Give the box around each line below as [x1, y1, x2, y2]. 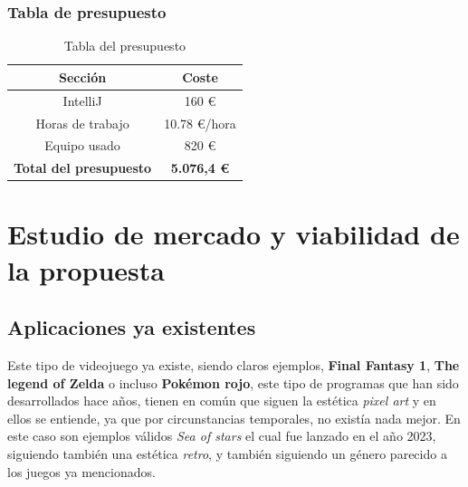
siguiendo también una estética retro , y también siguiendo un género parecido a [7, 444, 447, 463]
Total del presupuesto [14, 158, 152, 177]
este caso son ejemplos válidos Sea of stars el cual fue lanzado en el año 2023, [7, 426, 436, 445]
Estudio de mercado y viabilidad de [7, 215, 460, 253]
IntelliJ [62, 91, 102, 110]
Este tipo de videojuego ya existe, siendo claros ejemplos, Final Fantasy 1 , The [7, 356, 460, 375]
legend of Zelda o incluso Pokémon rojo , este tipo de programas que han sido [7, 373, 459, 392]
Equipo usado [44, 136, 120, 155]
